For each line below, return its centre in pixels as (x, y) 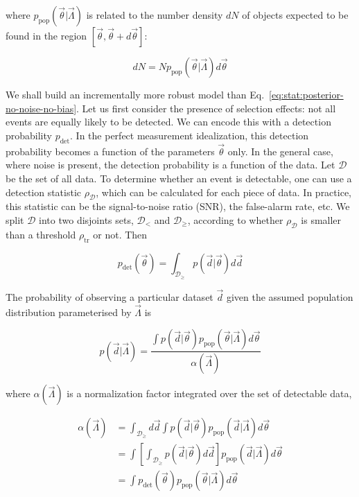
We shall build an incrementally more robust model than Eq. (135, 94)
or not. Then (120, 234)
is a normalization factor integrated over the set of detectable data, (209, 393)
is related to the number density (155, 15)
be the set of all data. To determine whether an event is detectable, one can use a (179, 178)
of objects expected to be (295, 15)
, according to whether (235, 219)
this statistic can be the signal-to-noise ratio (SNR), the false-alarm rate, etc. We (178, 206)
